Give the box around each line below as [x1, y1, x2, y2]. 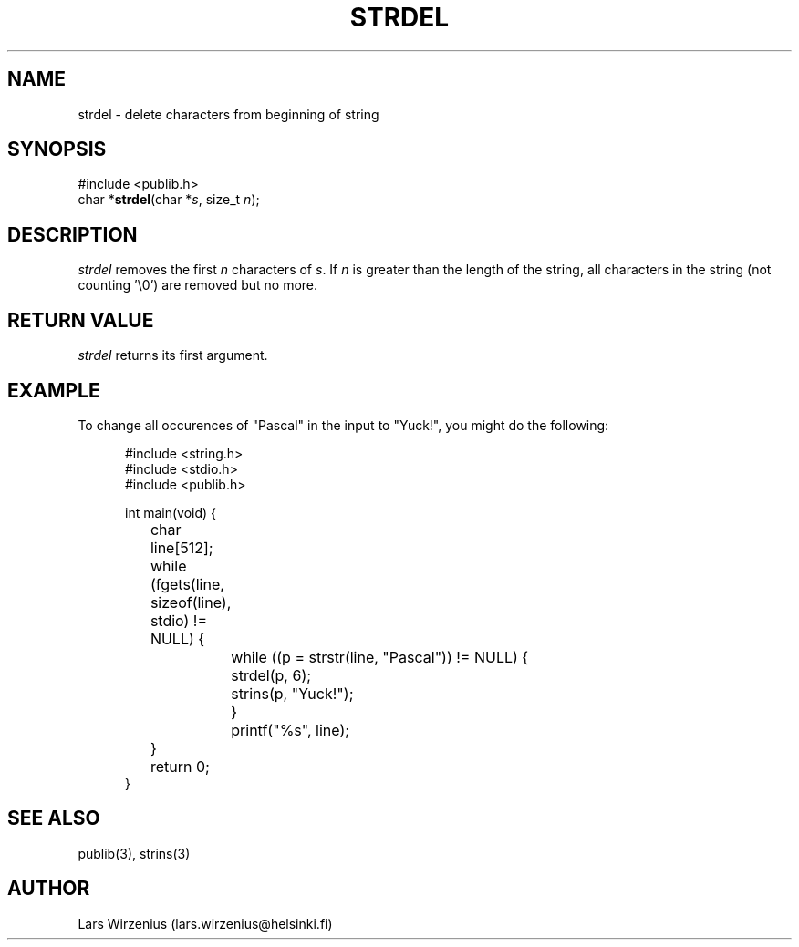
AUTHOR [7, 877, 90, 901]
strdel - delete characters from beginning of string [78, 106, 379, 122]
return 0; [150, 757, 210, 776]
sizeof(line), [150, 592, 232, 612]
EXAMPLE [7, 378, 100, 402]
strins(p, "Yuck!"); [231, 684, 354, 703]
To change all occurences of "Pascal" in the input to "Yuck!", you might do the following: [78, 417, 609, 433]
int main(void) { [125, 504, 217, 520]
